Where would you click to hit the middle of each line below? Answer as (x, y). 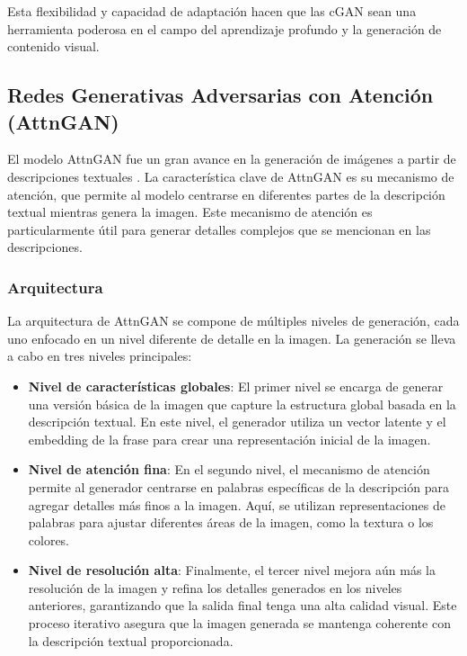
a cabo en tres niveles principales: (100, 356)
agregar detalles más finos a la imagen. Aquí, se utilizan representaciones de (237, 504)
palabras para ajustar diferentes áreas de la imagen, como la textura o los (231, 522)
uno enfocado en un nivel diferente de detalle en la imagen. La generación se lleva (232, 338)
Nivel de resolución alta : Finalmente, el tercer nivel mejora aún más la (232, 570)
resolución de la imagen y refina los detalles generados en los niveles (215, 587)
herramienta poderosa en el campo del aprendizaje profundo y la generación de (225, 28)
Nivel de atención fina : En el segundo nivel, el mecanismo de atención (229, 469)
